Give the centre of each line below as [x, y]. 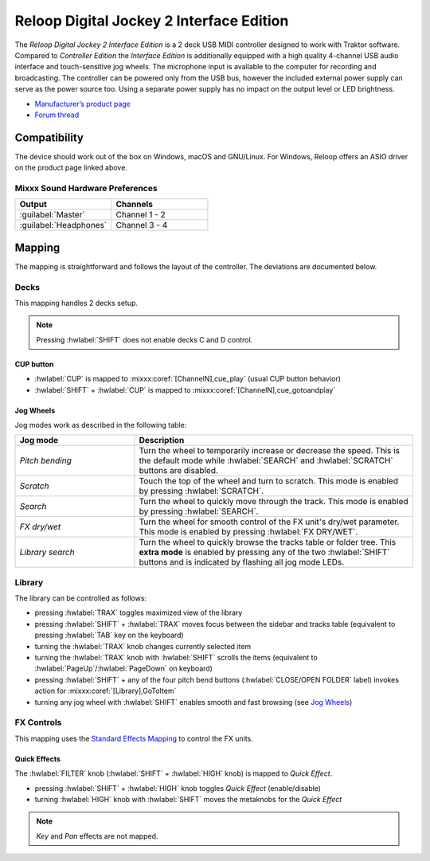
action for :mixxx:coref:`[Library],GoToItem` [106, 691]
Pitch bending [45, 460]
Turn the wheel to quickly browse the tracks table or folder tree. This [268, 542]
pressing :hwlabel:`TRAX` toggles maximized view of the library [139, 612]
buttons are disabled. [179, 471]
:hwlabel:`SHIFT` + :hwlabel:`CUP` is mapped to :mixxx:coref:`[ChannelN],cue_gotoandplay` [185, 389]
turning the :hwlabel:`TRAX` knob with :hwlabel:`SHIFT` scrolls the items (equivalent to [176, 658]
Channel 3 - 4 [142, 225]
